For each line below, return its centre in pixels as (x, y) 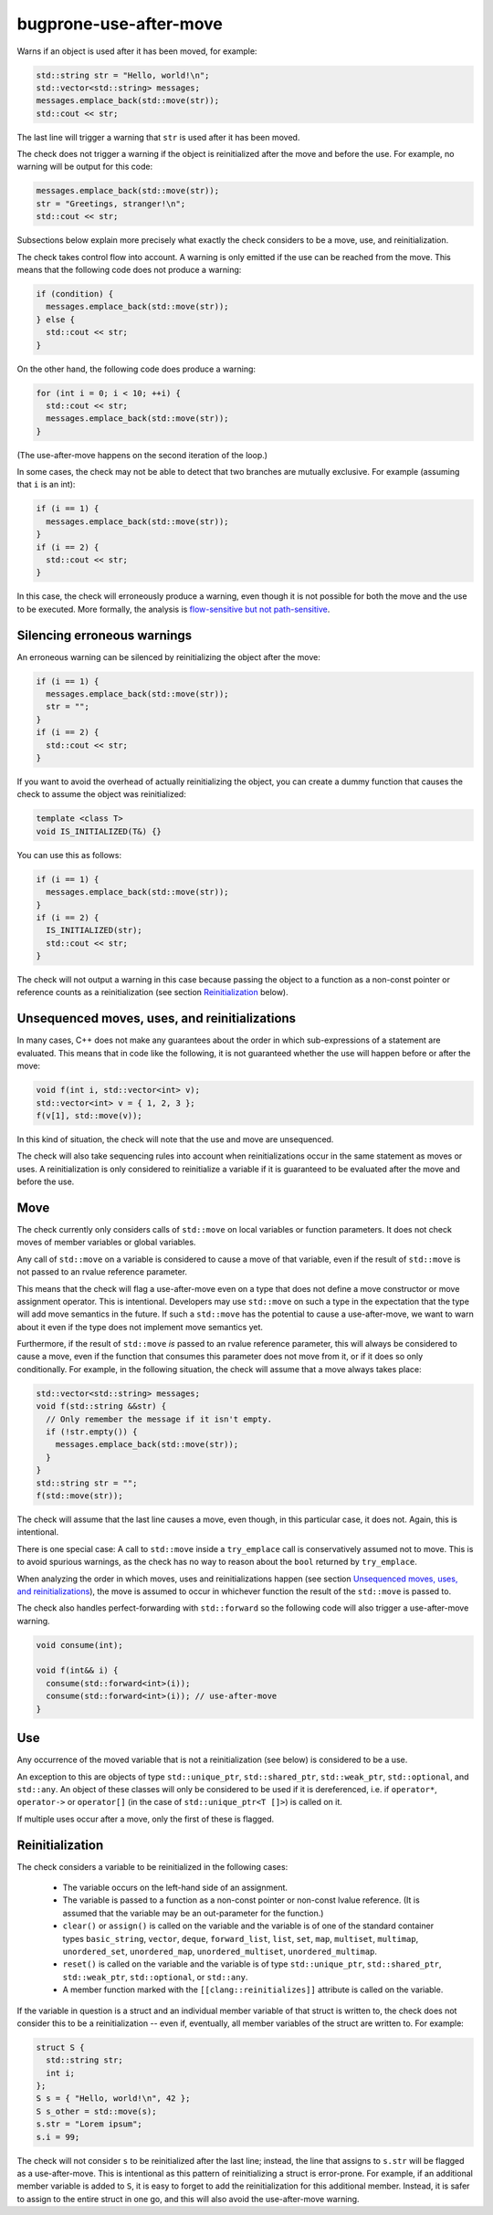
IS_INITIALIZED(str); (94, 930)
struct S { (60, 2047)
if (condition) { (75, 294)
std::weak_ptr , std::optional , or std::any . (155, 1977)
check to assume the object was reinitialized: (101, 794)
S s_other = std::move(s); (96, 2111)
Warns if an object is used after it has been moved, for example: (137, 51)
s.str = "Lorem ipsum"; (89, 2124)
